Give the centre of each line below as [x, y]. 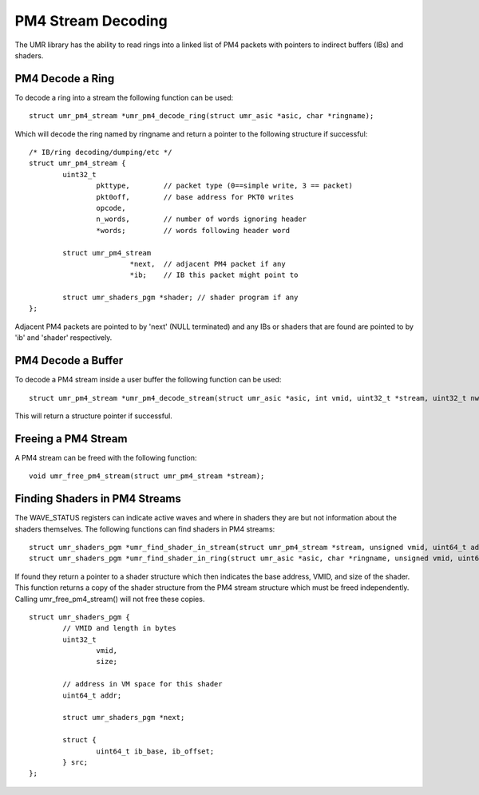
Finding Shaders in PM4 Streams [98, 499]
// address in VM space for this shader [143, 684]
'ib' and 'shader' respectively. [63, 338]
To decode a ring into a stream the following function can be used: [124, 97]
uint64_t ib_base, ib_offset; [155, 751]
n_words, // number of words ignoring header [202, 219]
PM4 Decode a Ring [65, 79]
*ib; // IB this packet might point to [214, 275]
